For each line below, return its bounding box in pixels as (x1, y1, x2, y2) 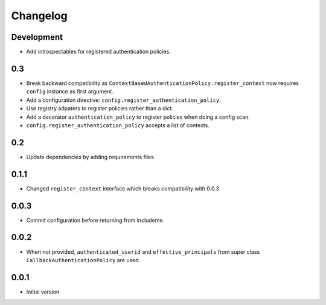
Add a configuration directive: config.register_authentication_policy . (26, 96, 222, 104)
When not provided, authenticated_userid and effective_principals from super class (26, 248, 260, 256)
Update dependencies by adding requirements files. (26, 153, 156, 160)
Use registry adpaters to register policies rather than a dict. (26, 105, 173, 112)
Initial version (26, 288, 60, 295)
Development (11, 32, 63, 42)
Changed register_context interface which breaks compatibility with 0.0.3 (26, 184, 220, 192)
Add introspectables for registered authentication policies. (26, 48, 171, 55)
